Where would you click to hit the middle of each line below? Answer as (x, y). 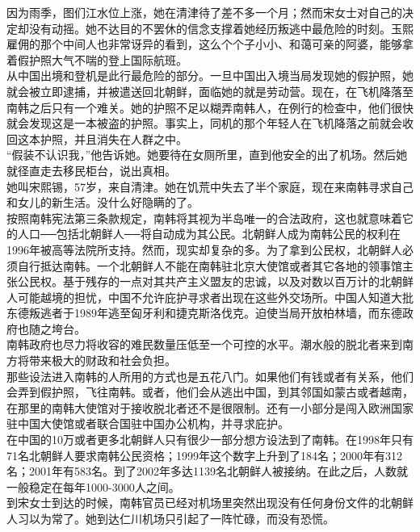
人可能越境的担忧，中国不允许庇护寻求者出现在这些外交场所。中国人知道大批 (210, 297)
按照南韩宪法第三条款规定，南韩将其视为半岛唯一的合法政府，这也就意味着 (204, 218)
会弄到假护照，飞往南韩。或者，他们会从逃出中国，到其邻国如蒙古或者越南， (210, 392)
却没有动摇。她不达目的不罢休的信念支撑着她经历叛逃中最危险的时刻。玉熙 (215, 28)
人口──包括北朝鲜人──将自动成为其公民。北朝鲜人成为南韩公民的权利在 (209, 234)
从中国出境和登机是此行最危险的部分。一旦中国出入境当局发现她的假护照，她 (210, 75)
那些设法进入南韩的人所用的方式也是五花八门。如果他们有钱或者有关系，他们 (210, 376)
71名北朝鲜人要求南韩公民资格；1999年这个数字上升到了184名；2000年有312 (204, 455)
